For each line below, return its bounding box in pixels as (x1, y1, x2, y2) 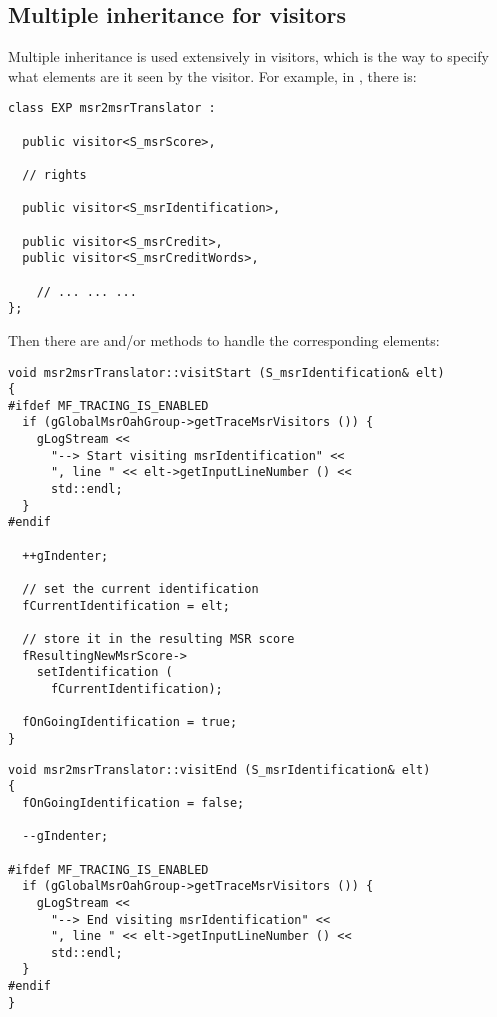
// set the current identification (22, 582, 259, 597)
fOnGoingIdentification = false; (22, 795, 245, 810)
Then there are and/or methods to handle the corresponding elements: (8, 329, 440, 350)
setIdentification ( (36, 665, 173, 680)
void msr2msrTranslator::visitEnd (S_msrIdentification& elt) (8, 762, 431, 777)
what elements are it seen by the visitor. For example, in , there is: (8, 65, 417, 86)
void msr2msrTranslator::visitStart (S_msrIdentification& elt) (8, 365, 445, 380)
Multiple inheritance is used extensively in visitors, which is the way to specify (8, 46, 489, 67)
